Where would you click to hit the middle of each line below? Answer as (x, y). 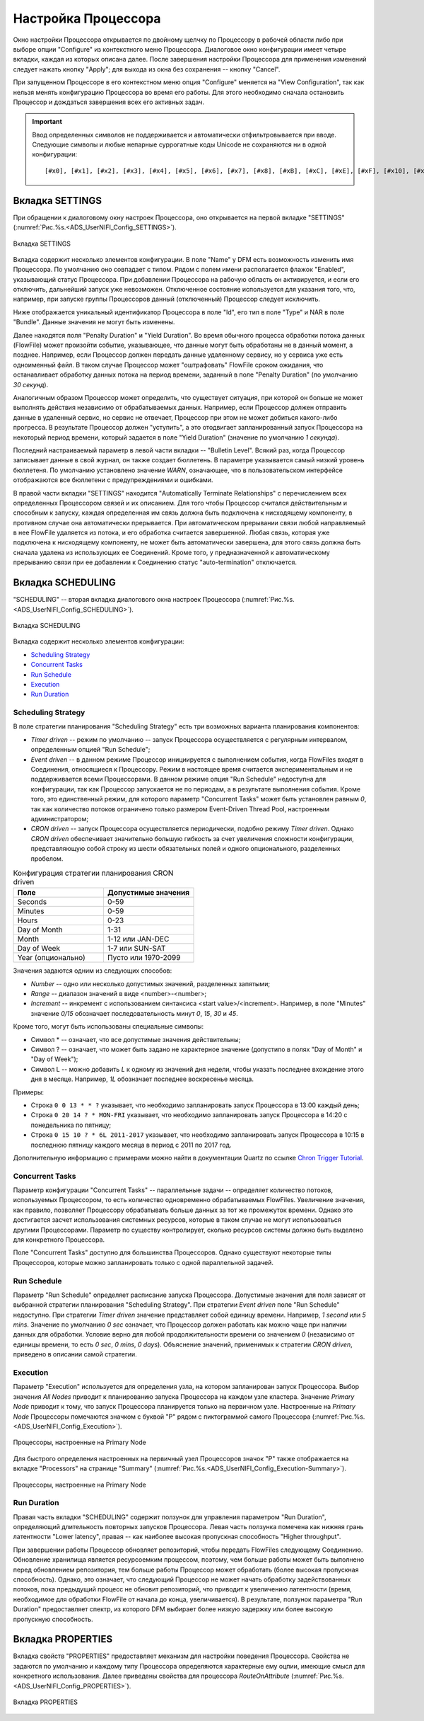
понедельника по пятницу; (71, 1125)
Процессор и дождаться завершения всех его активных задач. (109, 102)
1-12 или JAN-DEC (138, 939)
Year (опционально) (52, 958)
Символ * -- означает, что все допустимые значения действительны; (136, 1039)
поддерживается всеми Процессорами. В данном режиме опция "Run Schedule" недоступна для (178, 779)
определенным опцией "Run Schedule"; (90, 750)
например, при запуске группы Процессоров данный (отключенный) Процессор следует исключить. (167, 299)
